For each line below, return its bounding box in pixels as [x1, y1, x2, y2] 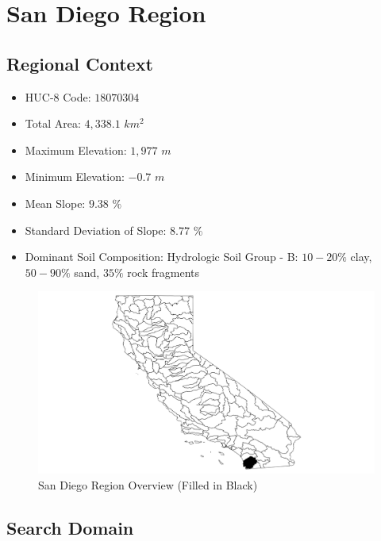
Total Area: [25, 115, 81, 132]
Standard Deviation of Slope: [25, 221, 167, 238]
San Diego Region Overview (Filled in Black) [38, 476, 258, 493]
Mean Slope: [25, 194, 86, 211]
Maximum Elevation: [25, 141, 127, 158]
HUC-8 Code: [25, 88, 91, 105]
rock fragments [127, 263, 200, 280]
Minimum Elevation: [25, 168, 125, 185]
